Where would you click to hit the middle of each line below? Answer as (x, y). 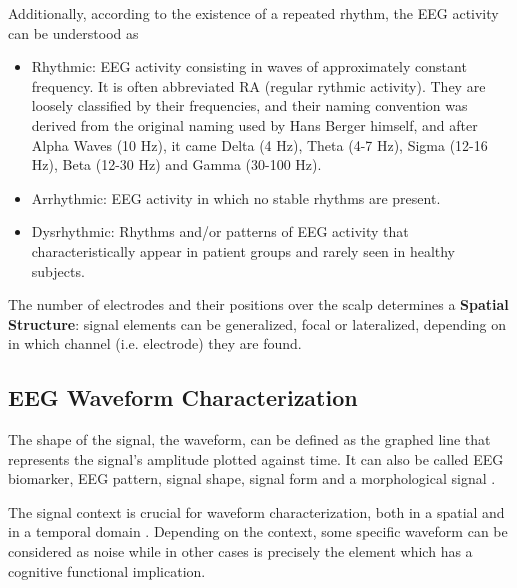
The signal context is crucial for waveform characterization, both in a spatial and (256, 511)
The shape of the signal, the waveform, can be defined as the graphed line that (249, 439)
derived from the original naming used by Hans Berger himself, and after (254, 124)
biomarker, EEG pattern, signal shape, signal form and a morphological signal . (252, 478)
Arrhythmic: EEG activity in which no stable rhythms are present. (236, 197)
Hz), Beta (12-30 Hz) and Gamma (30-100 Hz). (176, 164)
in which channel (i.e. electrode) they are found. (155, 343)
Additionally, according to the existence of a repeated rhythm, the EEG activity (253, 13)
